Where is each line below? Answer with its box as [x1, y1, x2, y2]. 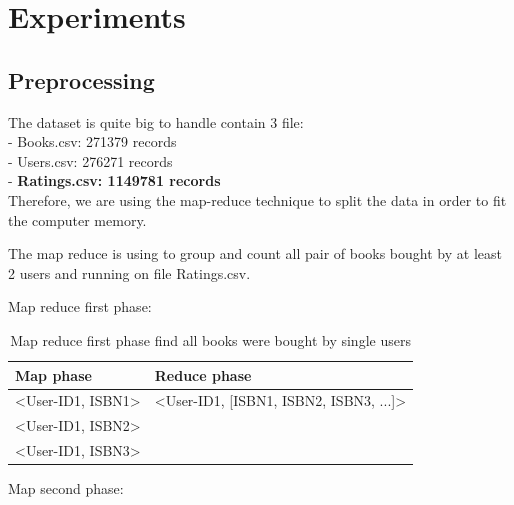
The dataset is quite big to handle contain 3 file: [8, 111, 304, 132]
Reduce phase [154, 364, 252, 385]
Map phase [15, 364, 92, 385]
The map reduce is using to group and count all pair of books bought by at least [8, 243, 502, 264]
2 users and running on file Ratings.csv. [8, 262, 251, 283]
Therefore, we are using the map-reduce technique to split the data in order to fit [8, 189, 507, 210]
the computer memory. [8, 209, 147, 230]
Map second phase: [8, 478, 124, 499]
